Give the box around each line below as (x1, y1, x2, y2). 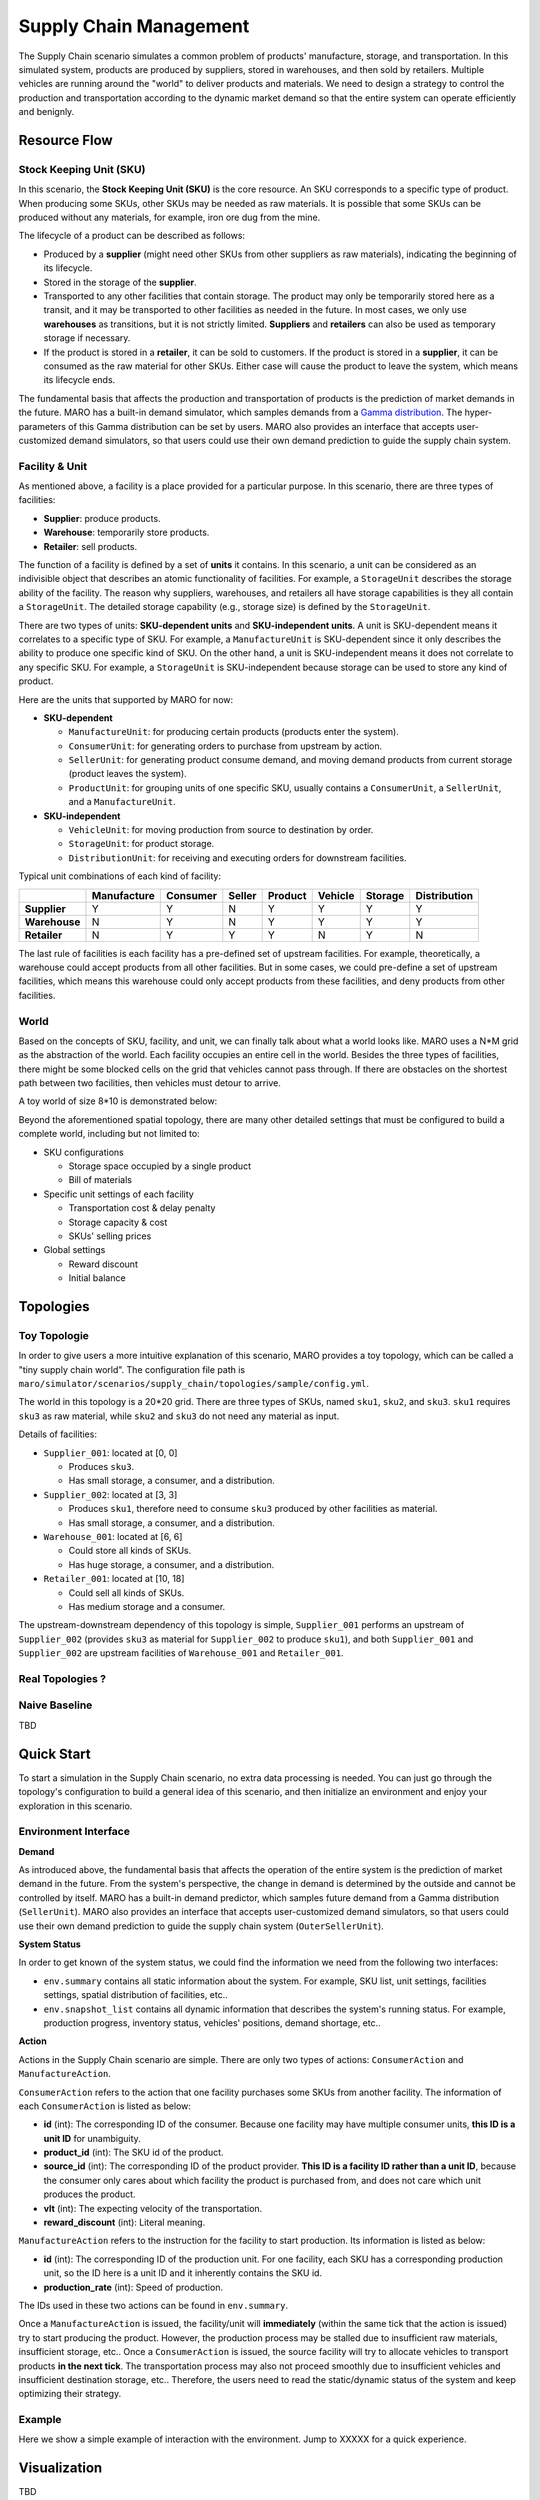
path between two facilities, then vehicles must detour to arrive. (18, 1077, 282, 1089)
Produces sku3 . (68, 1461, 135, 1473)
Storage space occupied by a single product (68, 1160, 252, 1172)
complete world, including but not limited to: (18, 1128, 200, 1140)
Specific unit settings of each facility (43, 1188, 194, 1200)
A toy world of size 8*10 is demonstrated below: (18, 1095, 218, 1107)
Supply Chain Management (18, 15, 250, 37)
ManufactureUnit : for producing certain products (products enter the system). (68, 726, 399, 738)
